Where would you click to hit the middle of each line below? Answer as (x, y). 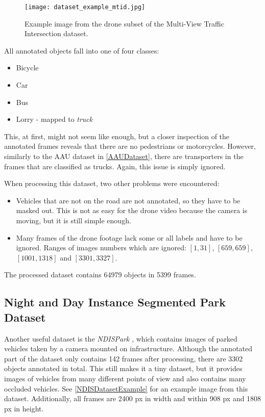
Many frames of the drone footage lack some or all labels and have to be (129, 237)
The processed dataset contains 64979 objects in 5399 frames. (100, 275)
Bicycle (27, 68)
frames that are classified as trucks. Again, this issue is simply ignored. (115, 166)
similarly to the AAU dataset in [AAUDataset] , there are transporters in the (124, 156)
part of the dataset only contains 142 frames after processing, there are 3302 (124, 358)
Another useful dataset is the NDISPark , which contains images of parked (121, 338)
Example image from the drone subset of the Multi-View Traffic (124, 23)
